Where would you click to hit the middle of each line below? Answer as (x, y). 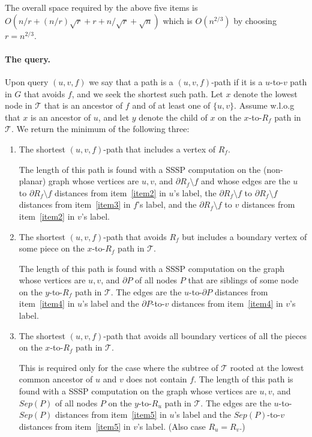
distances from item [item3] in (75, 204)
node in (19, 105)
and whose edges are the (245, 181)
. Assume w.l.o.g (264, 105)
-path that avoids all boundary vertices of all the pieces (205, 335)
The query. (28, 59)
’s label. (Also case (171, 426)
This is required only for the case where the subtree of (118, 367)
